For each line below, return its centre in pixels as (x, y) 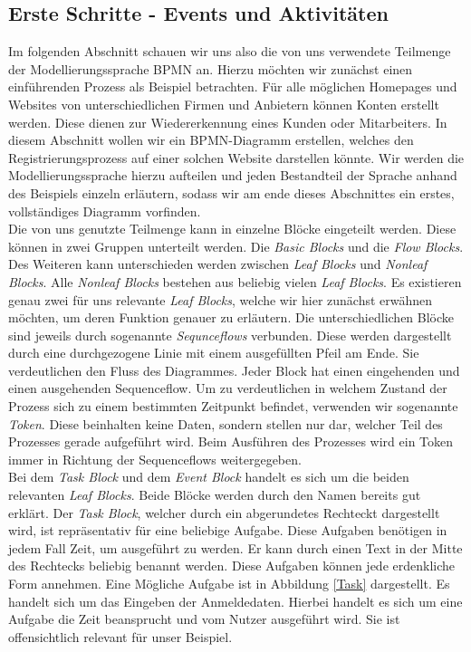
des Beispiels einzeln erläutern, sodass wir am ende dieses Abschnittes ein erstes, (231, 192)
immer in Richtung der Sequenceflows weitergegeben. (155, 459)
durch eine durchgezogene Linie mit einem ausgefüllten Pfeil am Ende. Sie (214, 353)
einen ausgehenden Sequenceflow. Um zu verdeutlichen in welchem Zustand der (228, 388)
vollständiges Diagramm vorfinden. (105, 211)
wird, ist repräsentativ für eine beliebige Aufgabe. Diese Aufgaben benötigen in (228, 530)
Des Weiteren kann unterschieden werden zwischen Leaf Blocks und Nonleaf (218, 264)
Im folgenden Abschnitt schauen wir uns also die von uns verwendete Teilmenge (230, 51)
